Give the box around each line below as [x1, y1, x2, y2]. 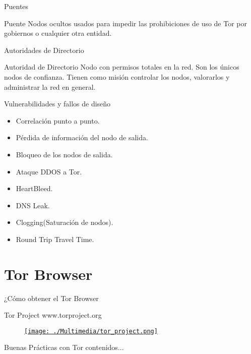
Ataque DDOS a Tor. [16, 166, 82, 176]
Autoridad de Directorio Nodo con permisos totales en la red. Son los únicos [4, 62, 239, 72]
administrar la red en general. [4, 81, 96, 92]
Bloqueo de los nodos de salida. [16, 149, 113, 159]
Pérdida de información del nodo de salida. [16, 132, 148, 143]
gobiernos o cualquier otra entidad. [4, 28, 112, 38]
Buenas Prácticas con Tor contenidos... [4, 342, 124, 352]
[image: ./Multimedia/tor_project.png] [24, 327, 158, 335]
